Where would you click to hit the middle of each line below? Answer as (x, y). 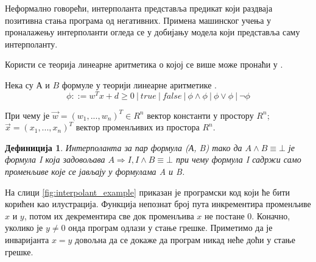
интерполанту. (31, 44)
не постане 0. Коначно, (247, 215)
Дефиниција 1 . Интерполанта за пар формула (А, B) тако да (124, 147)
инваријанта (27, 239)
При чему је (27, 115)
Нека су (19, 84)
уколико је (24, 228)
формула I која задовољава (55, 159)
